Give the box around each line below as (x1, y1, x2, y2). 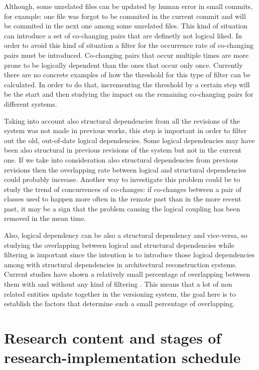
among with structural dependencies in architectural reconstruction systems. (4, 259, 237, 269)
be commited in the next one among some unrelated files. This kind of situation (4, 20, 248, 31)
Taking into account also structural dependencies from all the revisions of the (4, 115, 240, 126)
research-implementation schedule (4, 347, 241, 368)
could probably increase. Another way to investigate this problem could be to (4, 174, 240, 185)
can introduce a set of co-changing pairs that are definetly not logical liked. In (4, 30, 242, 40)
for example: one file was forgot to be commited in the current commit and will (4, 10, 246, 21)
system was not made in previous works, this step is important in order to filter (4, 125, 247, 136)
